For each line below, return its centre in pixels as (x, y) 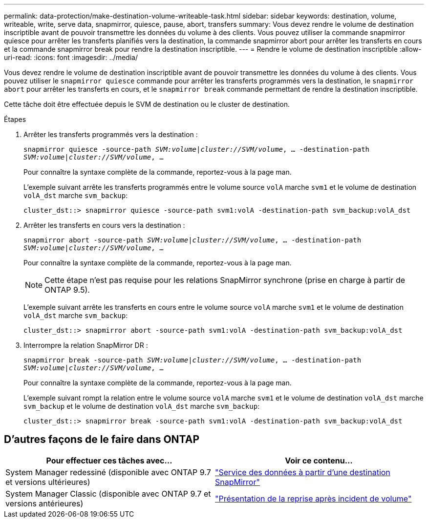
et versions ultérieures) (48, 482)
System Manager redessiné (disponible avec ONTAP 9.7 (108, 472)
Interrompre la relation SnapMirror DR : (86, 345)
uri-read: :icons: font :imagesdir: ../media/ (71, 57)
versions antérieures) (44, 503)
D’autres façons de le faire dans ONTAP (102, 440)
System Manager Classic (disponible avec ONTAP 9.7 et (108, 493)
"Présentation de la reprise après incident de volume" (313, 498)
